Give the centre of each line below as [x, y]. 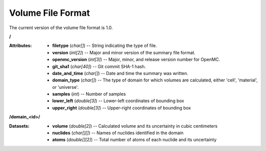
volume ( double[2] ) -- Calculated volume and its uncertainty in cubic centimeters [135, 126]
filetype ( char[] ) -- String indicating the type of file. [105, 46]
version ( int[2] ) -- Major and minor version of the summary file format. [124, 52]
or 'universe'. [66, 87]
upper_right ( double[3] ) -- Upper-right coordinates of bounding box [122, 108]
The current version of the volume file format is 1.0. [61, 28]
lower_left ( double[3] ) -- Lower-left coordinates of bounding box [118, 101]
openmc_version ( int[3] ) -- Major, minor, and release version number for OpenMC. [136, 60]
